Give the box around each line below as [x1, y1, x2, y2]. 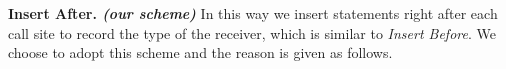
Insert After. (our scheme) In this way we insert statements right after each [8, 3, 498, 23]
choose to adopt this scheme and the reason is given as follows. [8, 42, 393, 63]
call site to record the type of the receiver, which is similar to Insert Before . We [8, 22, 496, 43]
